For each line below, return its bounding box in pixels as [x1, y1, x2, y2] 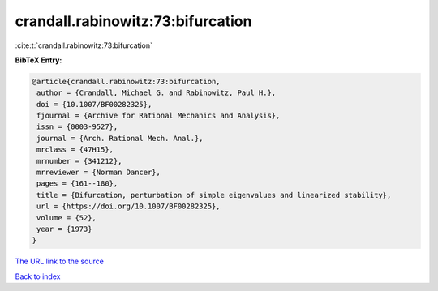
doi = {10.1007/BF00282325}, [36, 100, 152, 109]
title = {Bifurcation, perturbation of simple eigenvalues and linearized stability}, [36, 190, 392, 199]
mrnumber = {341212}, [36, 156, 122, 165]
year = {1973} [36, 225, 92, 233]
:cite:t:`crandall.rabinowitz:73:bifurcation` [15, 41, 153, 50]
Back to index [15, 272, 61, 281]
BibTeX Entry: [15, 55, 62, 65]
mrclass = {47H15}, [36, 145, 114, 154]
